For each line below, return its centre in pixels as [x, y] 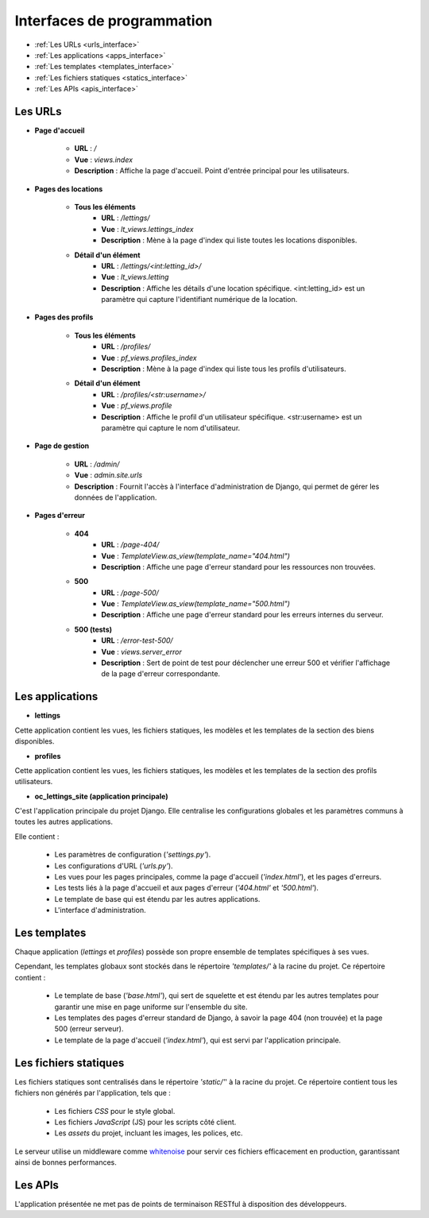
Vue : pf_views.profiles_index [149, 358]
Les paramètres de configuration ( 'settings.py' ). [133, 855]
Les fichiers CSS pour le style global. [115, 1111]
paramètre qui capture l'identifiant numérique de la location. [199, 300]
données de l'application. [116, 497]
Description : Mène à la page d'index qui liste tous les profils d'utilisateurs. [224, 369]
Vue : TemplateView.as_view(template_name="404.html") [195, 555]
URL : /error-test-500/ [137, 640]
